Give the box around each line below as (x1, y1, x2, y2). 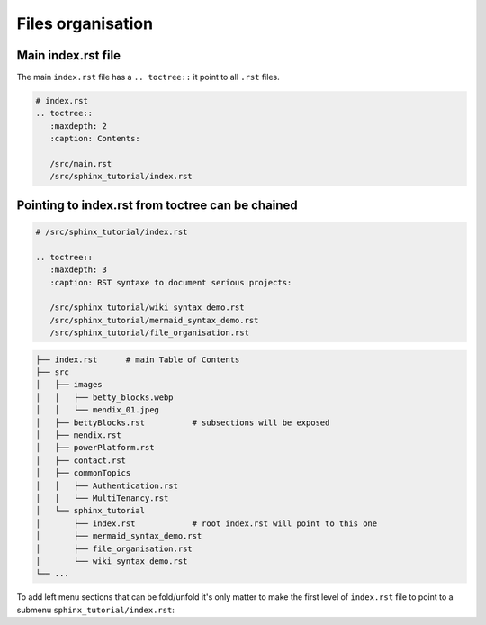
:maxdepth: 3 (49, 265, 108, 275)
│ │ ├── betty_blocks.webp (35, 392, 175, 403)
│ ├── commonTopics (35, 468, 131, 478)
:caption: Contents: (49, 133, 141, 144)
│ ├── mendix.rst (35, 430, 121, 440)
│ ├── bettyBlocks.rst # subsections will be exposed (35, 417, 330, 428)
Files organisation (16, 14, 153, 33)
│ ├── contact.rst (35, 455, 126, 466)
